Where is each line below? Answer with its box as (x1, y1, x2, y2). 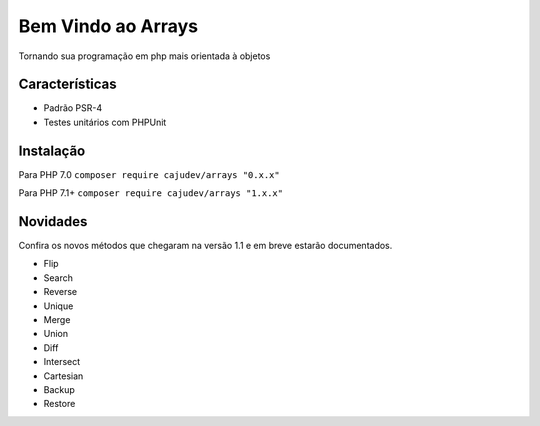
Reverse (43, 286, 78, 298)
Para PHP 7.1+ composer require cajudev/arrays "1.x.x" (18, 187, 284, 199)
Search (43, 271, 74, 284)
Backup (43, 383, 75, 395)
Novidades (18, 213, 88, 230)
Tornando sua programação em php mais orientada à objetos (18, 50, 271, 62)
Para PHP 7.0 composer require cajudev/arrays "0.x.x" (18, 168, 280, 180)
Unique (43, 300, 74, 312)
